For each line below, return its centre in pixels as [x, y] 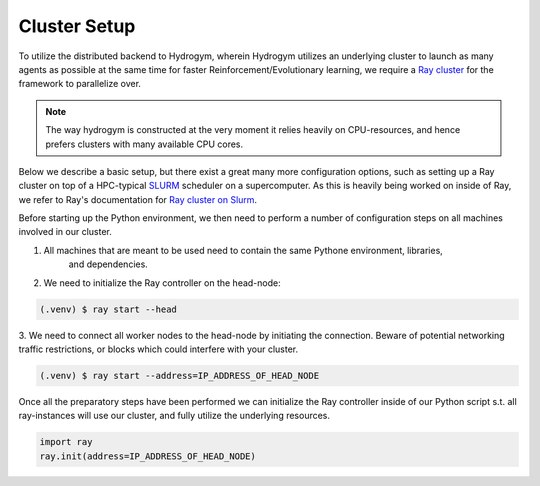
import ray [66, 442]
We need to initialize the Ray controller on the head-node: [162, 282]
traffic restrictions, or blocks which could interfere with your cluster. [158, 349]
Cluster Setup [77, 26]
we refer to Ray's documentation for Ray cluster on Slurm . [138, 199]
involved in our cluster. [65, 232]
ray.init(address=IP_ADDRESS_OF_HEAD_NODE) [148, 456]
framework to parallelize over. [80, 84]
